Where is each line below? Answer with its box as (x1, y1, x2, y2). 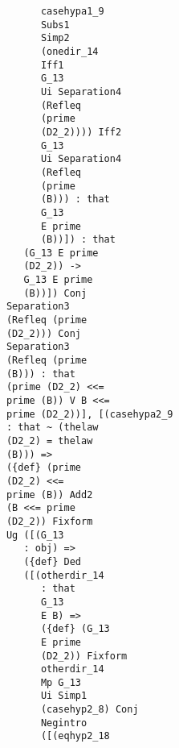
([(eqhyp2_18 (40, 730, 110, 742)
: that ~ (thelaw (6, 422, 99, 434)
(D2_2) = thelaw (6, 435, 93, 447)
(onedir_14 (40, 45, 99, 57)
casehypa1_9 (40, 6, 104, 17)
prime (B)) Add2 (6, 488, 93, 501)
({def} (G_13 (40, 623, 110, 635)
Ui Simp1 (40, 690, 87, 702)
